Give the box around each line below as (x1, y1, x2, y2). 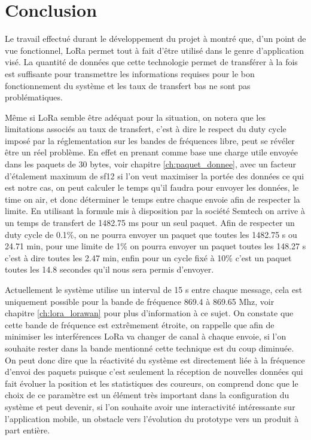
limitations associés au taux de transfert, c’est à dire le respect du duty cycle (5, 123, 286, 135)
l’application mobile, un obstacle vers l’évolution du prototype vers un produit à (5, 412, 299, 424)
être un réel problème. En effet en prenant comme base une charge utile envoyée (5, 146, 298, 158)
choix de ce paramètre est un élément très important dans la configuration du (5, 389, 289, 401)
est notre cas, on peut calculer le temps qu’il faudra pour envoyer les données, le (5, 181, 299, 194)
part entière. (5, 424, 50, 436)
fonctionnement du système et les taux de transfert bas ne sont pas (5, 79, 251, 91)
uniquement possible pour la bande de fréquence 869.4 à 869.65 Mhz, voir (5, 295, 275, 307)
